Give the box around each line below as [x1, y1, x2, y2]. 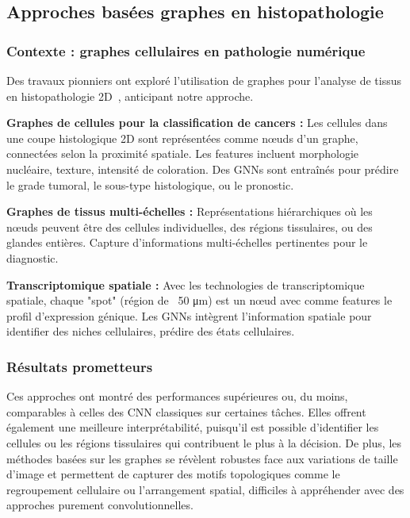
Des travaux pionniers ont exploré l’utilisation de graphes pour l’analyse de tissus [6, 72, 402, 88]
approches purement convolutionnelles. [6, 497, 194, 513]
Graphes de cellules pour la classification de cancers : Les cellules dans [6, 114, 388, 131]
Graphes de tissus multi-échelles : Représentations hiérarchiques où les [6, 203, 373, 220]
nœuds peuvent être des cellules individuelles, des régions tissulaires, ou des [6, 218, 373, 235]
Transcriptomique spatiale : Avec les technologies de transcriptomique [6, 276, 365, 293]
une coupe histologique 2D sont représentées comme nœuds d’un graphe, [6, 129, 358, 146]
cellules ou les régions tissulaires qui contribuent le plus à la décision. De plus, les [6, 434, 402, 451]
